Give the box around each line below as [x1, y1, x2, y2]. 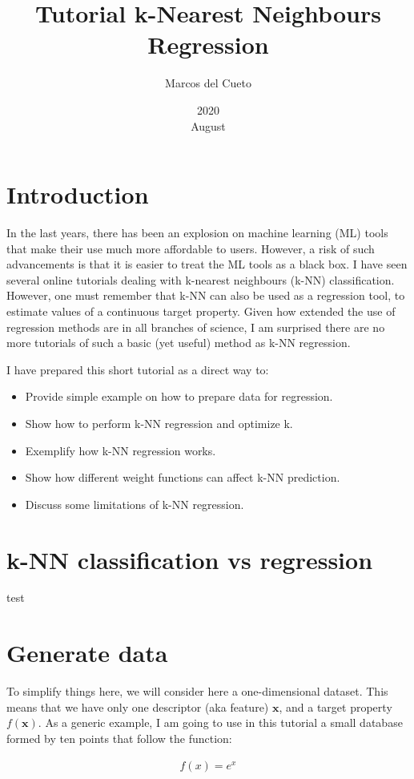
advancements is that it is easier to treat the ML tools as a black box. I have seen [6, 256, 408, 272]
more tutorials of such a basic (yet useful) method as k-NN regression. [6, 334, 351, 351]
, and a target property [279, 698, 392, 715]
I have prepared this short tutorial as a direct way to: [6, 361, 269, 377]
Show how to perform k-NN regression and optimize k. [25, 414, 293, 431]
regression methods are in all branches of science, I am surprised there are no [6, 318, 385, 335]
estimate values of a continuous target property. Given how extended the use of [6, 303, 396, 319]
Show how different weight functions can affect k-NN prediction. [25, 469, 340, 486]
